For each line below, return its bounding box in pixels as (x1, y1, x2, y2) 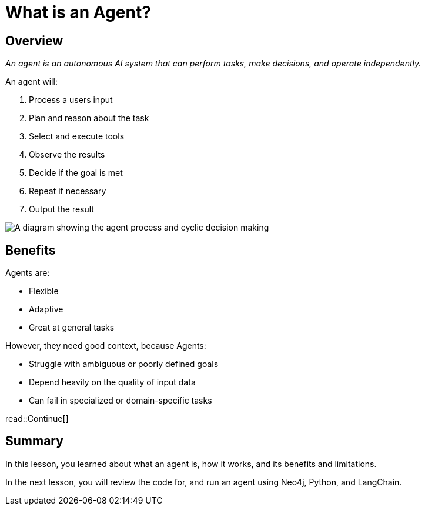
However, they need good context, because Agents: (5, 341, 206, 351)
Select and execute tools (29, 131, 125, 142)
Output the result (29, 204, 94, 215)
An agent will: (5, 76, 58, 87)
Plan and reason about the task (29, 113, 149, 124)
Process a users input (29, 95, 113, 105)
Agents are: (5, 268, 50, 278)
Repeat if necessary (29, 186, 106, 196)
